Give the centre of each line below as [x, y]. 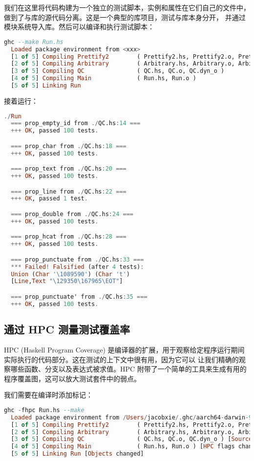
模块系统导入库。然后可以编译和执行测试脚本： [79, 27]
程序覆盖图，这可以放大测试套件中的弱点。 [72, 378]
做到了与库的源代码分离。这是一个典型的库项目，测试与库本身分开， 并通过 [125, 17]
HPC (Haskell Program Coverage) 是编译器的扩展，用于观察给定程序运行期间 [124, 349]
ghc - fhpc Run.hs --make [44, 410]
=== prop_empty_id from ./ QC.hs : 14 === [76, 123]
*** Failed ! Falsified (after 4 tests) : [77, 267]
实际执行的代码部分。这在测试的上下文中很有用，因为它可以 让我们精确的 [121, 359]
